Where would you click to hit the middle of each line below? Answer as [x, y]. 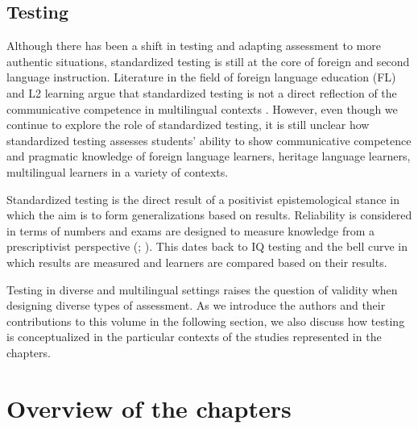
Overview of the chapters [149, 408]
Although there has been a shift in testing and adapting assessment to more [194, 46]
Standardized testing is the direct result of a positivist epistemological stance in [203, 199]
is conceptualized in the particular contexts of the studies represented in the [194, 337]
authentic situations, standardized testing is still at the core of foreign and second [208, 61]
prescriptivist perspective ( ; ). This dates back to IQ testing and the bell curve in [207, 246]
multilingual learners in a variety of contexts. [118, 171]
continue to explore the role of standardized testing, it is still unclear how [188, 125]
